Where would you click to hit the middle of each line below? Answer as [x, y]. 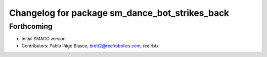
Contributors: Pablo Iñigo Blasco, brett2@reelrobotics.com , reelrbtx [90, 46]
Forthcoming [31, 26]
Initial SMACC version [44, 39]
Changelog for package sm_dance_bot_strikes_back [119, 13]
